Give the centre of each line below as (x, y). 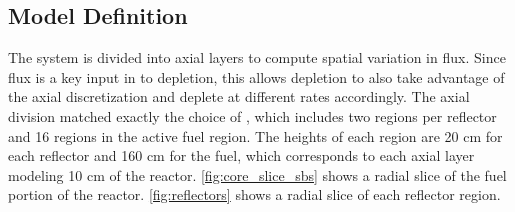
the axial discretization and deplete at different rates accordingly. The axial (239, 96)
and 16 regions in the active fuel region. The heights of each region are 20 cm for (255, 135)
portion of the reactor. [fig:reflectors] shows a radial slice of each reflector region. (254, 194)
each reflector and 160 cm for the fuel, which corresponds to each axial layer (241, 155)
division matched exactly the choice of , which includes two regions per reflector (252, 115)
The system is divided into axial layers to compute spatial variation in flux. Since (257, 57)
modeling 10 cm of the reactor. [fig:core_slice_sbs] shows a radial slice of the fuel (257, 174)
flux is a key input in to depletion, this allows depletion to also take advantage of (256, 76)
